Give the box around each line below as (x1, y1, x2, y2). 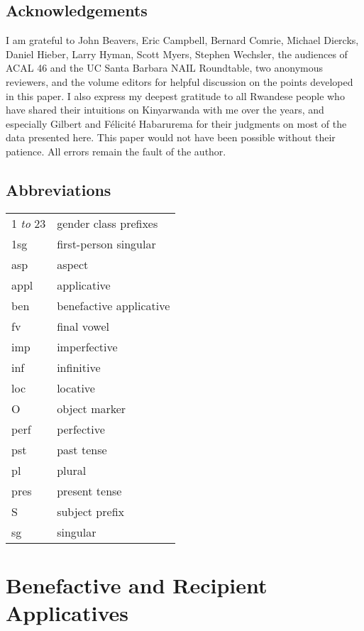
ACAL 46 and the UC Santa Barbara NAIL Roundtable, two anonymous (6, 60, 323, 75)
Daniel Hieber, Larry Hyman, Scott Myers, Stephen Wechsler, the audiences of (6, 46, 348, 61)
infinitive (57, 358, 101, 375)
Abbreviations (6, 178, 111, 200)
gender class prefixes (57, 214, 158, 231)
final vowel (57, 317, 109, 334)
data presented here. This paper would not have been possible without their (6, 130, 336, 145)
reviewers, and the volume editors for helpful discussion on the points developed (6, 74, 353, 89)
